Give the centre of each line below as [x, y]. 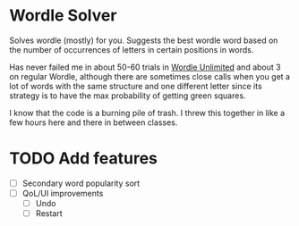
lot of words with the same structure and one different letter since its [136, 86]
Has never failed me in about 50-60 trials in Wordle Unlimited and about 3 [145, 67]
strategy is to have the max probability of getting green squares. [128, 96]
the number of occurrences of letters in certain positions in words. [132, 49]
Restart [49, 213]
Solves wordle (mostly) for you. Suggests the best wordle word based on [144, 40]
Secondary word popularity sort [81, 183]
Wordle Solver [63, 16]
